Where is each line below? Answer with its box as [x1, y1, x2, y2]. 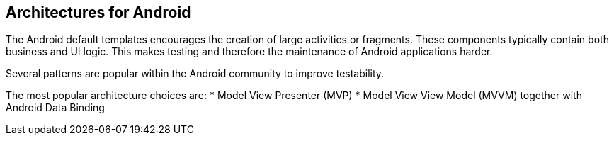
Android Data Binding [6, 101, 105, 114]
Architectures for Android [6, 4, 191, 21]
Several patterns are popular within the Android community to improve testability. [6, 67, 385, 80]
